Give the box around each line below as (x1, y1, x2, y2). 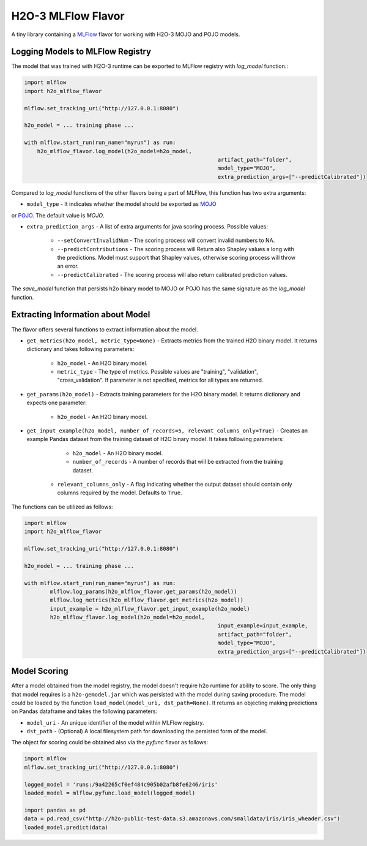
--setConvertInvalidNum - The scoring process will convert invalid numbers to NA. (57, 236, 275, 244)
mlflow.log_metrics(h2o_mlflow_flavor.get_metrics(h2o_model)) (50, 597, 244, 603)
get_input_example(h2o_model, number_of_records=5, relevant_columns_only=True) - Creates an (26, 427, 308, 434)
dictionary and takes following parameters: (26, 346, 135, 353)
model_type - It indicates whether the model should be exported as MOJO (26, 200, 217, 208)
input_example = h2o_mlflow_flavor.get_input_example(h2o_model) (50, 605, 250, 612)
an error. (57, 262, 79, 270)
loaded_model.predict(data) (24, 824, 108, 831)
